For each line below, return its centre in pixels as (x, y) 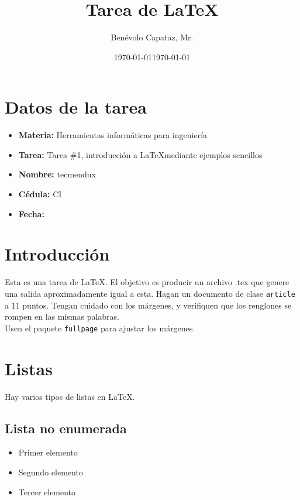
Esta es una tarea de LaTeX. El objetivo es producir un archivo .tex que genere (147, 282)
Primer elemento (48, 452)
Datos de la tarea (76, 107)
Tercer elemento (47, 492)
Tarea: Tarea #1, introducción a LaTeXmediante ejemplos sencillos (140, 154)
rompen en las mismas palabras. (62, 316)
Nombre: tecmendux (57, 174)
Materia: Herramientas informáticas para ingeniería (113, 135)
